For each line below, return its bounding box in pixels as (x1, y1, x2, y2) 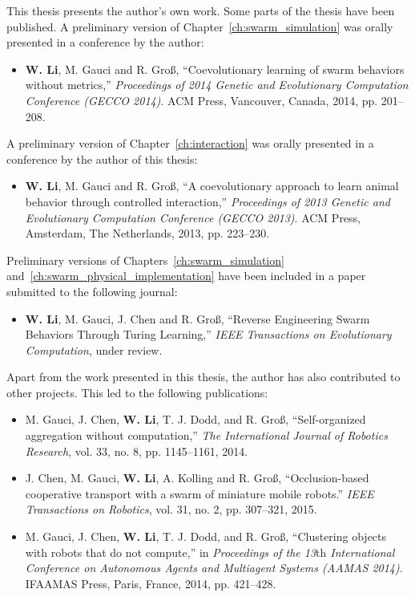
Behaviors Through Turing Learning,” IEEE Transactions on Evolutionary (25, 326, 392, 343)
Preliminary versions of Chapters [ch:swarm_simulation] (6, 251, 284, 268)
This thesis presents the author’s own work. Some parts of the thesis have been (6, 2, 395, 18)
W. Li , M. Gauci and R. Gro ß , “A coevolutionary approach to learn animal (25, 177, 399, 194)
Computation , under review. (25, 341, 163, 358)
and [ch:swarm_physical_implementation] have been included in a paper (6, 267, 366, 284)
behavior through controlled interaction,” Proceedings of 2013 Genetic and (25, 193, 390, 209)
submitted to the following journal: (6, 282, 178, 299)
